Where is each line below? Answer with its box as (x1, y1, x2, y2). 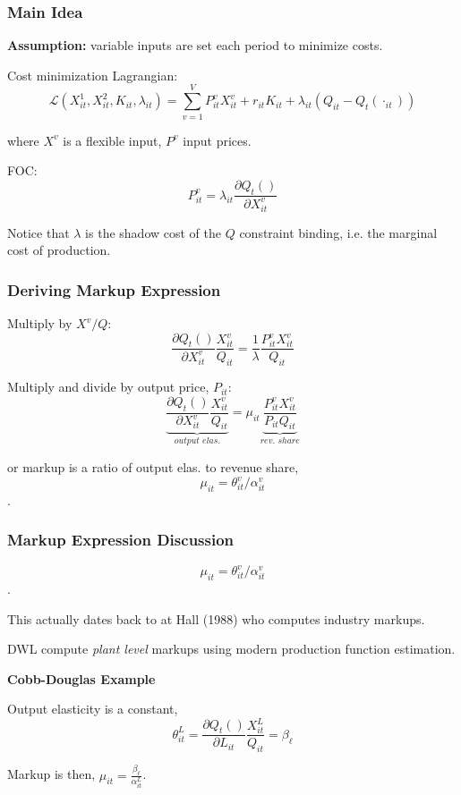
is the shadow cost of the (85, 223, 221, 241)
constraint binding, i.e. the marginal (239, 223, 438, 241)
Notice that (7, 223, 70, 241)
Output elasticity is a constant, (7, 699, 178, 718)
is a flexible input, (63, 131, 162, 149)
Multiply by (7, 314, 73, 333)
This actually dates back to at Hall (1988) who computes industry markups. (7, 609, 425, 628)
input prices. (183, 131, 252, 149)
